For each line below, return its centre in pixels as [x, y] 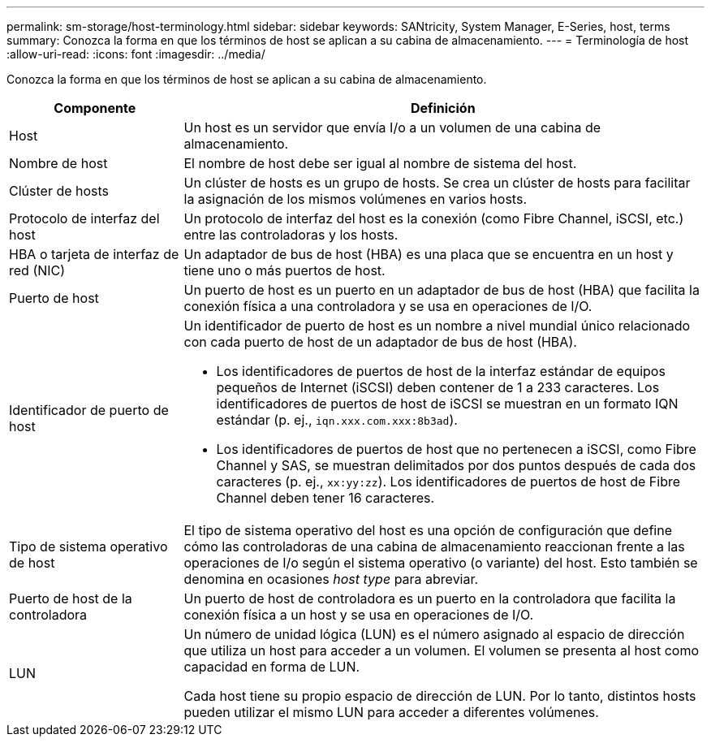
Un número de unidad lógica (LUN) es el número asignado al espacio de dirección [434, 634]
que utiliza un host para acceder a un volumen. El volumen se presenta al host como [441, 650]
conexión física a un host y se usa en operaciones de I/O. [359, 615]
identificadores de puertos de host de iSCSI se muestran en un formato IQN [447, 404]
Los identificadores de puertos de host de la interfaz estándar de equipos [441, 371]
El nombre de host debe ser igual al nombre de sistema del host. [380, 163]
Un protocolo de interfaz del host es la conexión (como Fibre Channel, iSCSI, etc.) [434, 218]
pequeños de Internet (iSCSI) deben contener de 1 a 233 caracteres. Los [438, 387]
